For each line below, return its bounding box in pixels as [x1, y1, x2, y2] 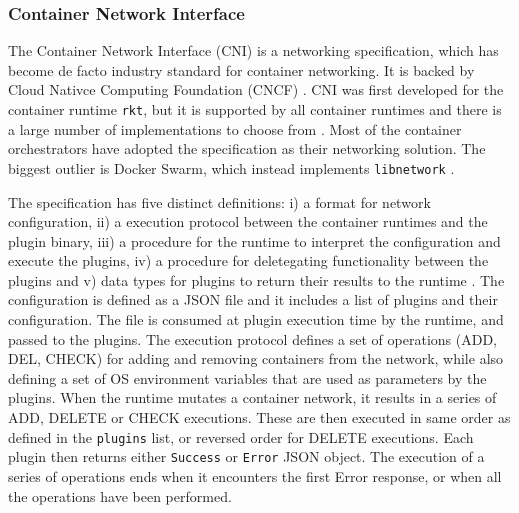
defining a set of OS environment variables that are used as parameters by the [8, 367, 487, 388]
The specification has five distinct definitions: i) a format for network [8, 191, 431, 212]
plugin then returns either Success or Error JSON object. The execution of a [8, 446, 485, 467]
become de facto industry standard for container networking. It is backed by [8, 59, 475, 80]
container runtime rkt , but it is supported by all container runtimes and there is [8, 99, 502, 119]
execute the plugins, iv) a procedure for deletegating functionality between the [8, 250, 489, 271]
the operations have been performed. [8, 485, 232, 506]
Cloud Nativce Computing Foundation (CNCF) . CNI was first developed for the [8, 79, 504, 100]
